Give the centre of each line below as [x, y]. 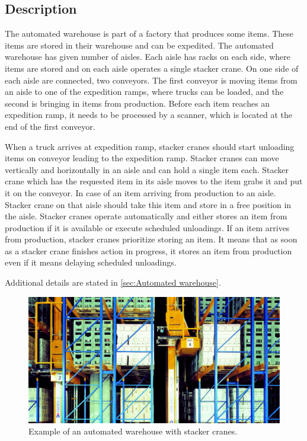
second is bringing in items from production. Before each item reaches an [137, 103]
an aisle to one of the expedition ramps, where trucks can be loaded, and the [144, 92]
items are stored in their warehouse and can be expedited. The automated [139, 45]
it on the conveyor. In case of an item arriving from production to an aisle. [140, 192]
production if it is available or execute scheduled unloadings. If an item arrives [147, 227]
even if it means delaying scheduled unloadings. [91, 262]
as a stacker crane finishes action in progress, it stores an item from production [148, 250]
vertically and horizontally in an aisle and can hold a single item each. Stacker [147, 169]
